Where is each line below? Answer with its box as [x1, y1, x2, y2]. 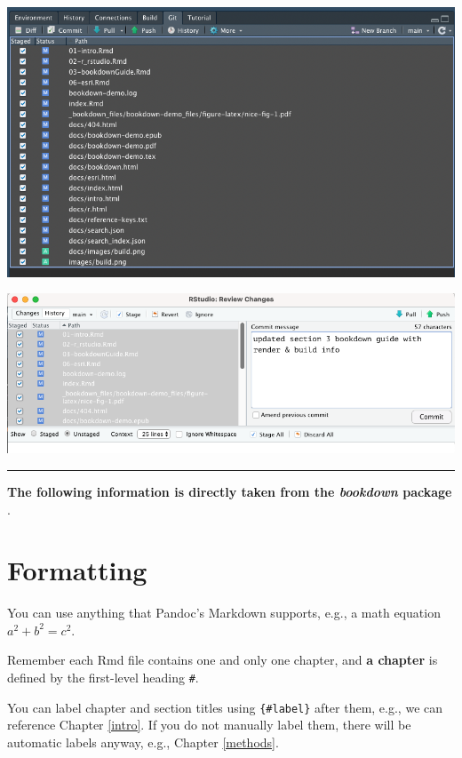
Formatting [7, 552, 147, 588]
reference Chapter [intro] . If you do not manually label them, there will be [7, 715, 411, 734]
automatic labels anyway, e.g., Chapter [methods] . [7, 732, 279, 751]
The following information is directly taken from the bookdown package [7, 482, 452, 500]
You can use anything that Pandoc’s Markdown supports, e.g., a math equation [7, 603, 441, 622]
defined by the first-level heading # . [7, 668, 199, 686]
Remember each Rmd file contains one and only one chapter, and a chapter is [7, 650, 438, 669]
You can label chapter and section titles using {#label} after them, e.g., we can [7, 698, 443, 716]
